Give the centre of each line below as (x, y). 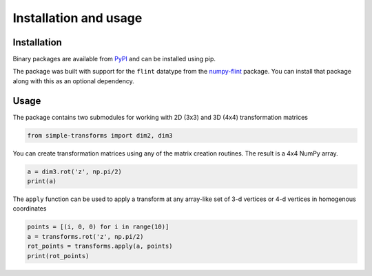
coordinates (30, 209)
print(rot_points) (58, 256)
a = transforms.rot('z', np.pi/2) (85, 236)
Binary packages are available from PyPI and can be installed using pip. (114, 59)
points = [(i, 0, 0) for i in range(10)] (98, 227)
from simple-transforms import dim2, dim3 (100, 135)
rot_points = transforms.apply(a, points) (100, 246)
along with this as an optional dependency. (73, 81)
